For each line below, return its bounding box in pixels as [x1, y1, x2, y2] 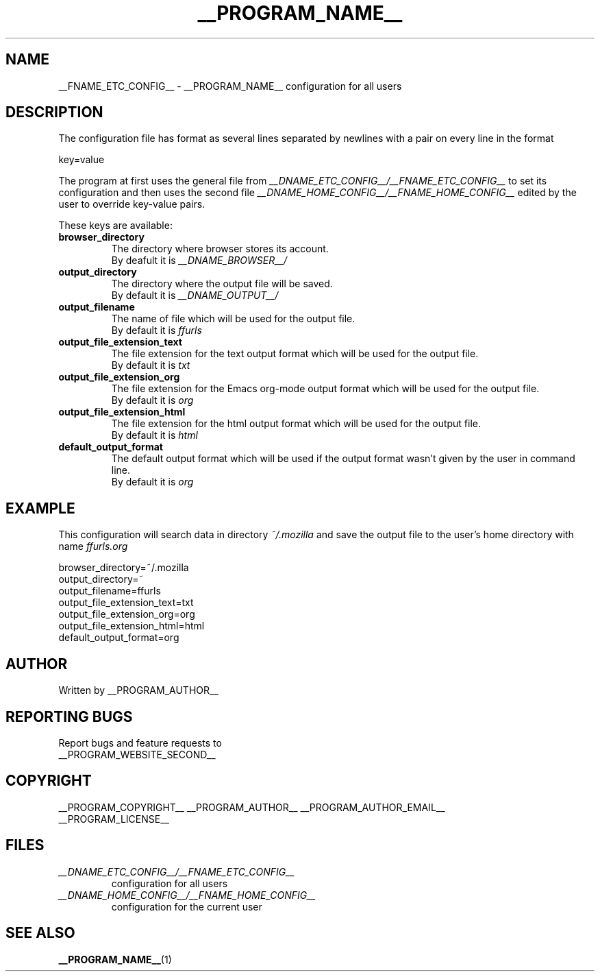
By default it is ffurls [111, 324, 202, 337]
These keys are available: [58, 219, 173, 232]
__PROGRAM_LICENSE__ [58, 812, 169, 825]
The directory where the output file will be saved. [111, 278, 333, 290]
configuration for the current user [111, 900, 262, 913]
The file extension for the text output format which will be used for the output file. [111, 348, 479, 360]
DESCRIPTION [5, 104, 103, 121]
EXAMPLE [5, 499, 75, 517]
